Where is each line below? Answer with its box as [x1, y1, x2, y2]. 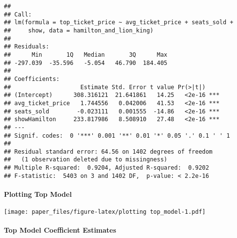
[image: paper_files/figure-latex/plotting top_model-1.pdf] [4, 208, 206, 216]
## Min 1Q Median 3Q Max [4, 51, 168, 58]
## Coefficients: [4, 75, 60, 82]
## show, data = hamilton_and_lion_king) [4, 27, 153, 34]
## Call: [4, 11, 32, 18]
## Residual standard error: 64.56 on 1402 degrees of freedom [4, 148, 213, 155]
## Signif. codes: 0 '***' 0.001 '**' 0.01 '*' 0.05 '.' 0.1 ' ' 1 [4, 132, 230, 139]
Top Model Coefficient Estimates [4, 225, 117, 235]
